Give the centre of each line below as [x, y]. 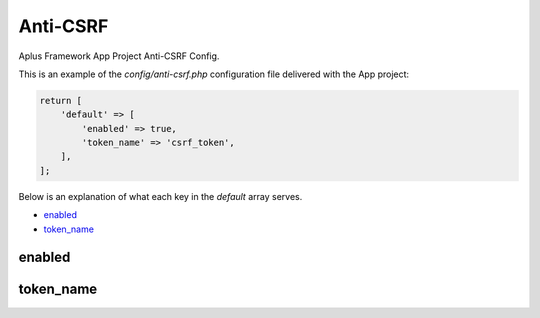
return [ [61, 100]
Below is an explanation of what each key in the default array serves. [160, 196]
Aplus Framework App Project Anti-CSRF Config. [119, 56]
